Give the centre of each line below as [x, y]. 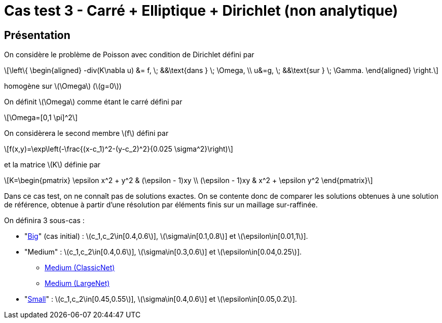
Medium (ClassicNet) [80, 268]
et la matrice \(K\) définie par [52, 165]
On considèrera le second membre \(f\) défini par [86, 133]
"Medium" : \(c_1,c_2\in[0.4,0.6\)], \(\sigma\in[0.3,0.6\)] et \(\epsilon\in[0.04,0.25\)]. [163, 252]
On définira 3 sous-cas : [44, 221]
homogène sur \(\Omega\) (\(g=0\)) [63, 86]
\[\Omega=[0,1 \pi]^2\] [41, 118]
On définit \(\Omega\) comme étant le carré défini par [93, 102]
